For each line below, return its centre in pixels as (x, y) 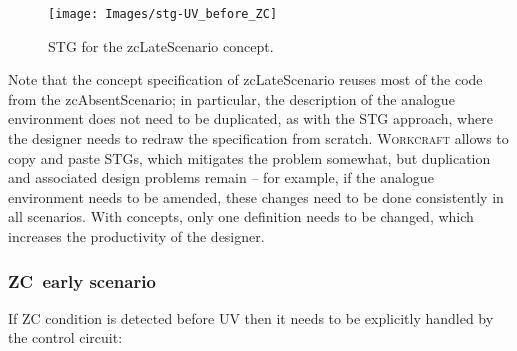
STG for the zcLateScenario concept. (161, 45)
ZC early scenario (82, 280)
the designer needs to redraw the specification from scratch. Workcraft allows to (258, 138)
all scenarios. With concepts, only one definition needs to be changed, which (241, 216)
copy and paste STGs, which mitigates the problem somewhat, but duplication (249, 157)
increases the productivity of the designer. (136, 236)
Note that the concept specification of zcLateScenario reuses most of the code (245, 79)
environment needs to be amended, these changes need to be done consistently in (256, 196)
